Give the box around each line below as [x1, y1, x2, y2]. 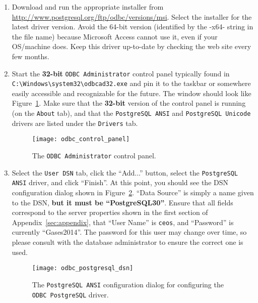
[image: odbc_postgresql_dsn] [32, 265, 134, 272]
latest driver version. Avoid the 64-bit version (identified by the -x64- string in [12, 21, 253, 32]
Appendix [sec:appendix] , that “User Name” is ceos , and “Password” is [12, 217, 234, 227]
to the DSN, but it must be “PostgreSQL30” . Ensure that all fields [12, 197, 233, 207]
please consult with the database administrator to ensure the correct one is [12, 237, 243, 247]
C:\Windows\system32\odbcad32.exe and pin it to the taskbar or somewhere [12, 78, 251, 89]
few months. [12, 51, 49, 61]
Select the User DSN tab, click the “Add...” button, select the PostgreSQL [12, 167, 238, 178]
